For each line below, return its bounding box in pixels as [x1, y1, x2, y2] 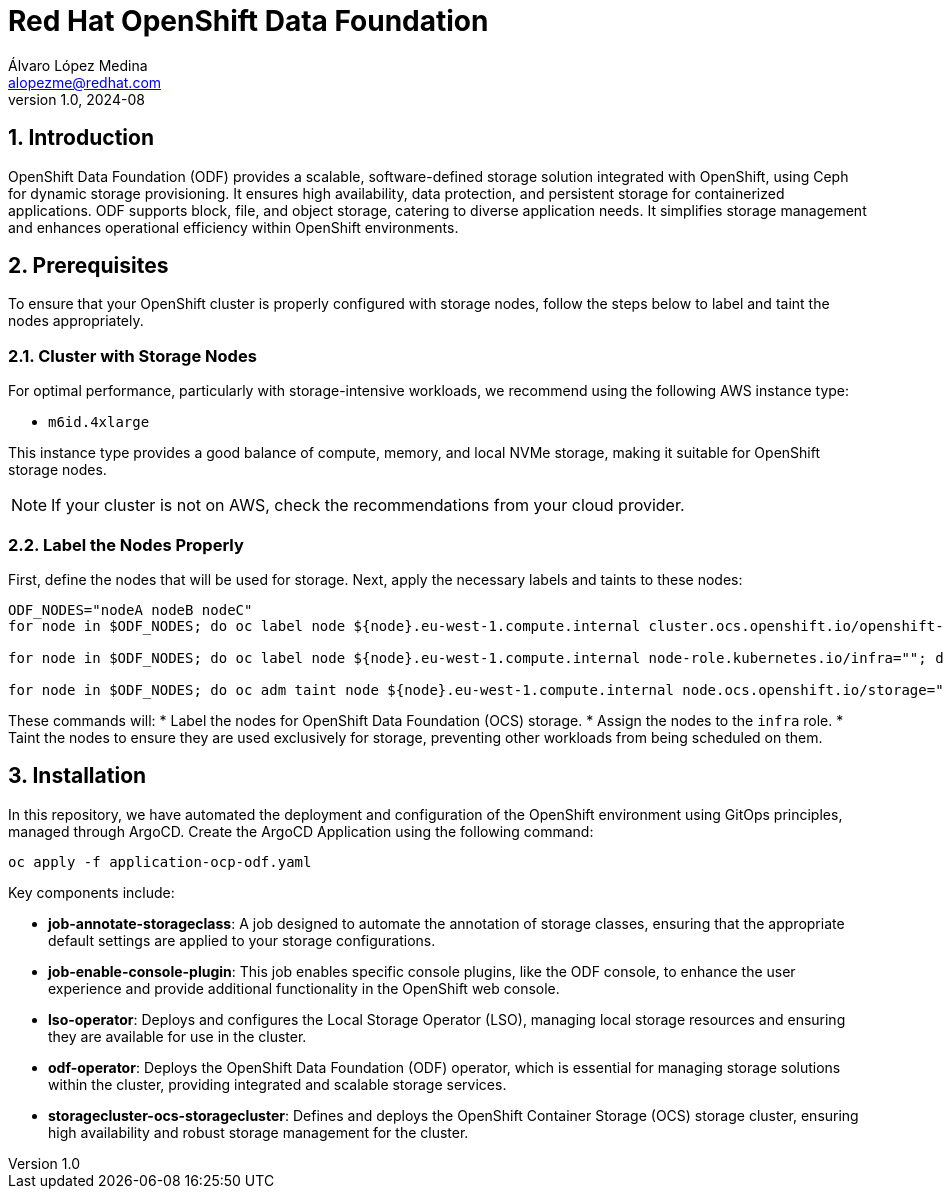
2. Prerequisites [8, 253, 169, 279]
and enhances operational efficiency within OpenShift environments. [8, 218, 459, 236]
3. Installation [8, 763, 147, 789]
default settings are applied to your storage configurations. [48, 931, 436, 949]
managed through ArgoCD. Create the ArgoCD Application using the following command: [8, 822, 594, 840]
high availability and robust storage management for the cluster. [48, 1123, 469, 1141]
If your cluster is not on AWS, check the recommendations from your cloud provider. [51, 495, 685, 516]
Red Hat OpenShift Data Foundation [8, 4, 489, 38]
